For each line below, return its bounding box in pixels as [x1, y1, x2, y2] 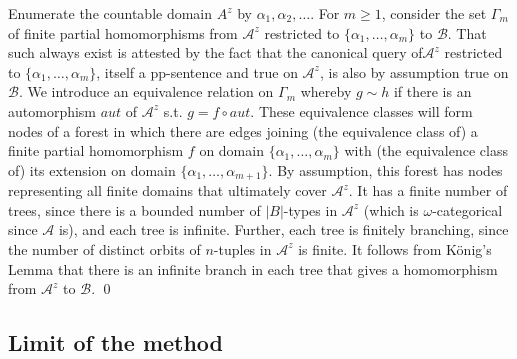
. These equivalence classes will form [250, 100, 473, 121]
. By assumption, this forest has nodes [268, 159, 503, 180]
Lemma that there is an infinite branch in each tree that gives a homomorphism [8, 258, 498, 279]
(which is [363, 199, 419, 220]
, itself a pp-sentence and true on [96, 61, 298, 82]
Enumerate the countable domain [8, 3, 213, 23]
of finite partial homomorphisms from [8, 22, 238, 43]
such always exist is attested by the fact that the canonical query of [8, 42, 423, 63]
